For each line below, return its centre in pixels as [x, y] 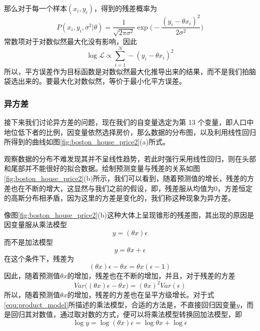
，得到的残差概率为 [125, 8]
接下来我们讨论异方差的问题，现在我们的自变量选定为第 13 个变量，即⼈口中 [129, 122]
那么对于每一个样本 [35, 8]
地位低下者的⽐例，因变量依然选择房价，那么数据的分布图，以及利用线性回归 [130, 132]
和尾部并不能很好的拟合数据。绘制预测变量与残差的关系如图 [102, 168]
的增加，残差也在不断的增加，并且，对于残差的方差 [151, 276]
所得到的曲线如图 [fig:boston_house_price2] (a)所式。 [87, 142]
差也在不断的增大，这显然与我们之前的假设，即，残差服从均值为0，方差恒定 [128, 188]
